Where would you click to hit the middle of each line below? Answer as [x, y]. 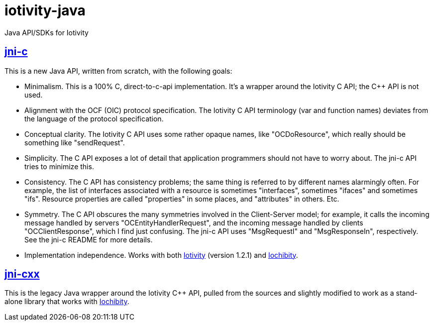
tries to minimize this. [59, 166]
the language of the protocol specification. [94, 118]
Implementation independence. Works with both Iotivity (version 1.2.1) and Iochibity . [161, 255]
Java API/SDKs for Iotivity [47, 32]
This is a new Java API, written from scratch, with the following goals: [118, 71]
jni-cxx [22, 274]
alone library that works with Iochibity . [67, 302]
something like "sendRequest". [75, 142]
